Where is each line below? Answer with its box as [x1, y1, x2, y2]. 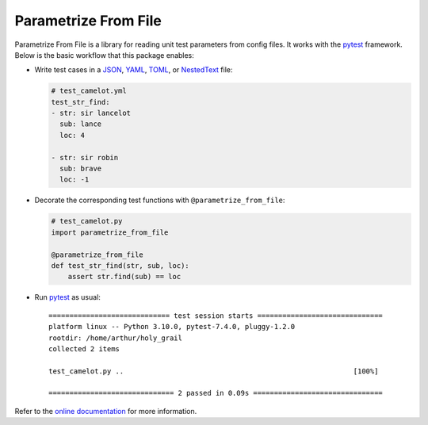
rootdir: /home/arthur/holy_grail [48, 333, 182, 343]
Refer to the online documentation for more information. [14, 406, 197, 415]
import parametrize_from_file [51, 228, 169, 237]
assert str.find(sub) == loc [67, 272, 182, 281]
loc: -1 [59, 175, 90, 184]
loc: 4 [59, 131, 86, 140]
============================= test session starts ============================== [48, 311, 384, 320]
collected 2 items [48, 344, 120, 353]
